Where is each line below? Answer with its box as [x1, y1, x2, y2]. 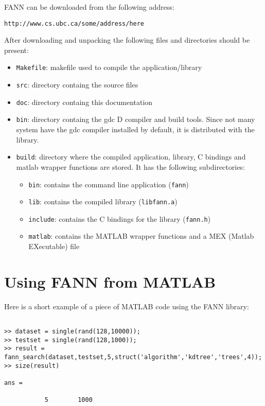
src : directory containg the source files [16, 79, 138, 90]
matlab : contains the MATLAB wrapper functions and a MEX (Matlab [28, 231, 254, 241]
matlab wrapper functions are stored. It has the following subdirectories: [16, 161, 245, 172]
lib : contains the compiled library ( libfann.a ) [28, 196, 178, 207]
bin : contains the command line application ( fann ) [28, 179, 189, 189]
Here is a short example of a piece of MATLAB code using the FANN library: [4, 301, 249, 311]
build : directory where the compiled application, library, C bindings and [16, 151, 246, 162]
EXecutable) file [28, 241, 80, 252]
